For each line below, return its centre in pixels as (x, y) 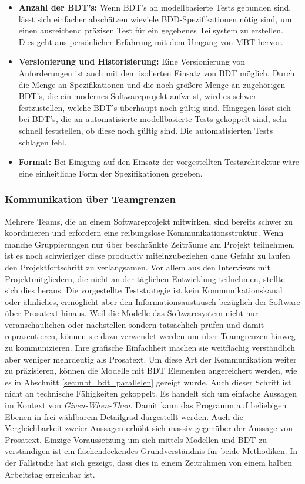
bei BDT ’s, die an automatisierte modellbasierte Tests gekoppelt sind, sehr (153, 119)
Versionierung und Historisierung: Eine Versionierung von (132, 61)
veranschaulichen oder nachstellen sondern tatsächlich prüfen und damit (135, 324)
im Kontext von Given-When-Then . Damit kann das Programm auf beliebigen (146, 405)
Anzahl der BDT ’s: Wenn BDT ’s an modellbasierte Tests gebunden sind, (155, 7)
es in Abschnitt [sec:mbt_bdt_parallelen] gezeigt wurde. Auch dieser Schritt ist (148, 382)
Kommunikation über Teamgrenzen (90, 199)
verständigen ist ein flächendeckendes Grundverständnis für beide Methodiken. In (151, 451)
